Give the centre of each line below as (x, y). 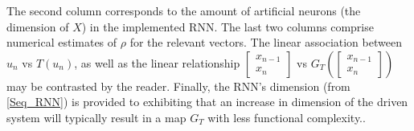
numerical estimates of (62, 42)
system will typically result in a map (96, 117)
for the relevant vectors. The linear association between (266, 42)
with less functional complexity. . (287, 117)
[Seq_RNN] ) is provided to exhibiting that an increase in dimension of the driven (207, 102)
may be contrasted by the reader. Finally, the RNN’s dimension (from (178, 86)
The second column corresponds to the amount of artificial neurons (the (184, 10)
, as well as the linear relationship (157, 62)
